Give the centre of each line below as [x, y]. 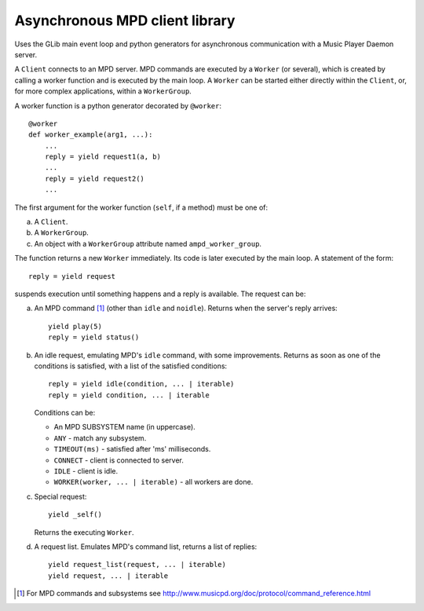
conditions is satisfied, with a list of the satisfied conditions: [131, 366]
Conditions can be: [65, 413]
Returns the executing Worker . [84, 532]
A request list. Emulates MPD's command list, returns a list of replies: [146, 547]
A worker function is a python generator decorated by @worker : [118, 105]
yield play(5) [75, 326]
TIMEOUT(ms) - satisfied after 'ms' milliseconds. [132, 449]
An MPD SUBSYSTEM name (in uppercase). [124, 427]
